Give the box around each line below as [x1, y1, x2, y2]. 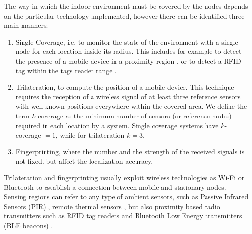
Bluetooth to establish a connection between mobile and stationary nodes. [4, 182, 226, 192]
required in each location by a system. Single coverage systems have [15, 120, 219, 130]
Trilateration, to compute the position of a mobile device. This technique [15, 82, 234, 92]
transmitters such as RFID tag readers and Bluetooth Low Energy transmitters [4, 211, 242, 221]
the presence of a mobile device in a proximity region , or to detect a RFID [15, 55, 241, 66]
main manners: [4, 20, 48, 30]
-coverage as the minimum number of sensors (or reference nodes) [35, 110, 232, 120]
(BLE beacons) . [4, 220, 53, 230]
